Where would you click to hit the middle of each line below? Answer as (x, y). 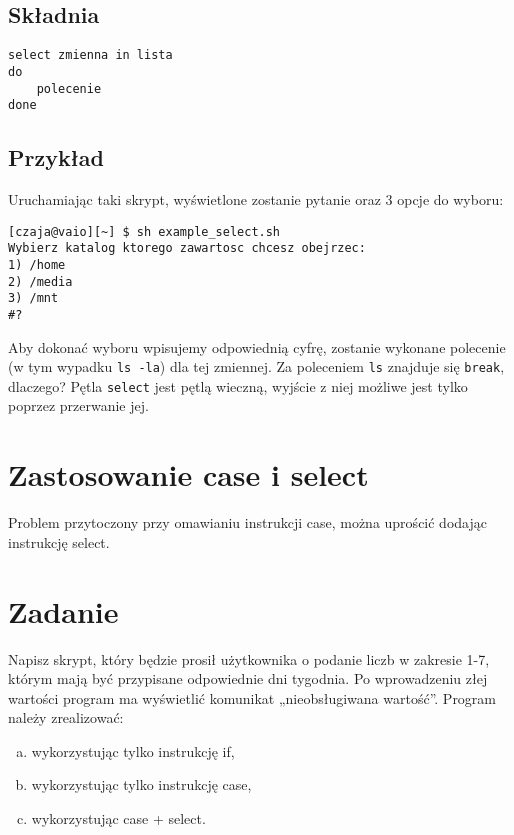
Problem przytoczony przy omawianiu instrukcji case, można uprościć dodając (247, 522)
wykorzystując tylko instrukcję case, (141, 784)
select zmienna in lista (90, 55)
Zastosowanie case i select (188, 474)
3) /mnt (33, 298)
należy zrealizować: (66, 717)
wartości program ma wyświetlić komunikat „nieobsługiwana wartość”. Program (252, 697)
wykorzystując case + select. (118, 818)
